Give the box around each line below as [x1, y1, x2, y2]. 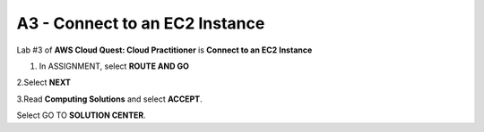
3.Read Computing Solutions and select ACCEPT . [16, 94, 203, 104]
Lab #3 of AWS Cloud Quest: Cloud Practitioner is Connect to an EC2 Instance [16, 45, 313, 55]
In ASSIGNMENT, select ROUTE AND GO [39, 61, 190, 71]
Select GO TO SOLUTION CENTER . [16, 110, 147, 120]
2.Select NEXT [16, 77, 72, 88]
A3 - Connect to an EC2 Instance [16, 13, 265, 33]
